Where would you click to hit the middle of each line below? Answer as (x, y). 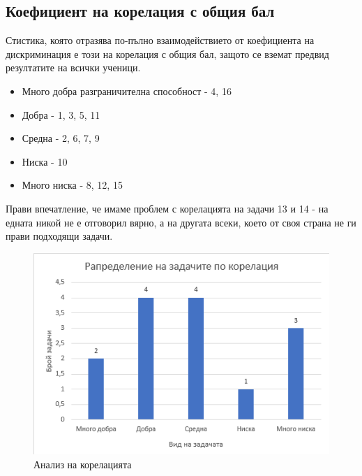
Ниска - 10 (45, 161)
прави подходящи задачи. (59, 236)
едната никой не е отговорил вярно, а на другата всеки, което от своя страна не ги (181, 222)
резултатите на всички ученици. (73, 67)
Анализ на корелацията (83, 464)
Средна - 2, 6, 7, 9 (61, 138)
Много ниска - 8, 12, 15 (72, 185)
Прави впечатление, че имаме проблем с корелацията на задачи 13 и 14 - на (167, 208)
